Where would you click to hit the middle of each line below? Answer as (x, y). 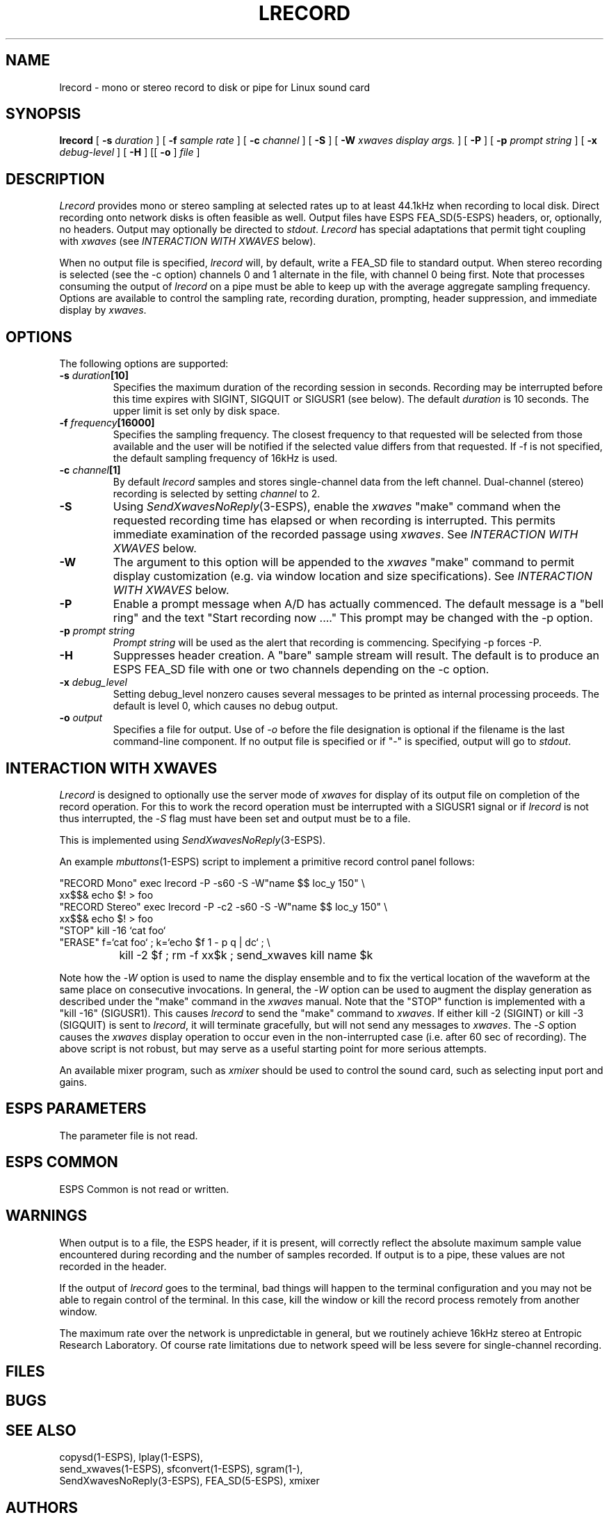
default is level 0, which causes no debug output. (226, 706)
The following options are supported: (144, 364)
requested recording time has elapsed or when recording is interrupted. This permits (334, 521)
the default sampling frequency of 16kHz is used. (225, 458)
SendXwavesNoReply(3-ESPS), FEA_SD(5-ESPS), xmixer (189, 1481)
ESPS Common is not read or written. (144, 1189)
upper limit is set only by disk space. (196, 411)
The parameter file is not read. (129, 1135)
